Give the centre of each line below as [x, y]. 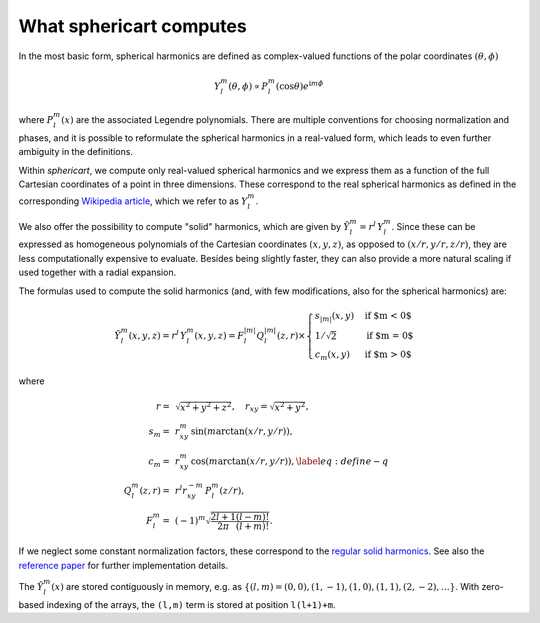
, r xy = [250, 407]
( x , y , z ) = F [219, 335]
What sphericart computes [132, 26]
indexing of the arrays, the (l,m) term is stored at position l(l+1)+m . [191, 604]
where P [36, 119]
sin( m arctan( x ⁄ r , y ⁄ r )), [241, 431]
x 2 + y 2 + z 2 [206, 406]
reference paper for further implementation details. [123, 565]
